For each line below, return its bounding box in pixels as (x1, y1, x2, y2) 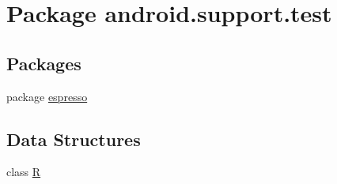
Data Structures (6, 126, 141, 151)
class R (6, 163, 41, 180)
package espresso (6, 88, 88, 104)
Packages (6, 51, 81, 75)
